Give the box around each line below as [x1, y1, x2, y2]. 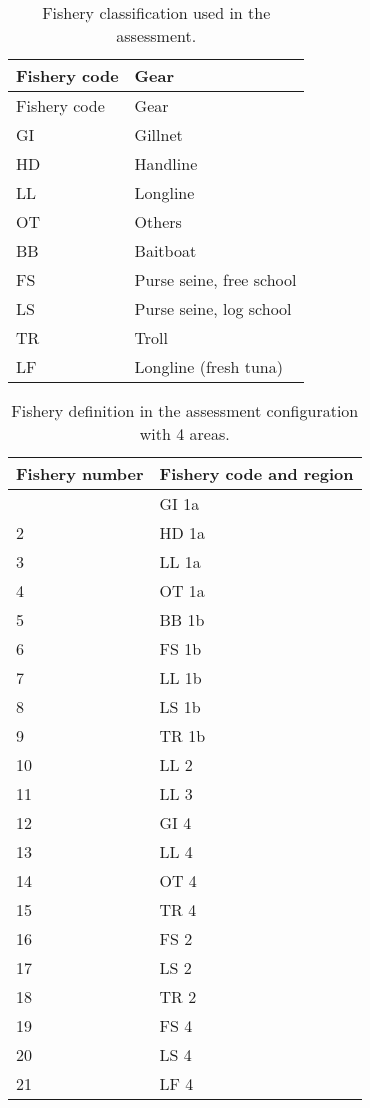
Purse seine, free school [134, 268, 297, 291]
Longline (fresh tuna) [134, 355, 283, 378]
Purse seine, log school [134, 297, 292, 320]
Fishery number [16, 462, 144, 485]
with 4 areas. [139, 422, 230, 445]
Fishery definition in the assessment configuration [11, 399, 359, 422]
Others [134, 210, 182, 233]
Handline [134, 152, 198, 175]
